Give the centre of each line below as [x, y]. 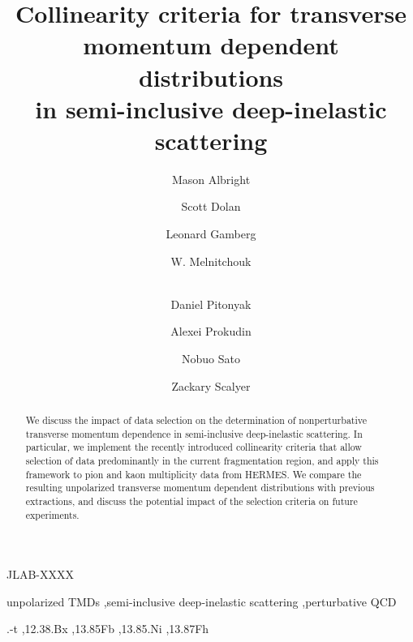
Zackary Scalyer [211, 385]
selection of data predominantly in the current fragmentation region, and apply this [202, 460]
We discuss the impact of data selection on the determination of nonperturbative [196, 420]
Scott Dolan [211, 206]
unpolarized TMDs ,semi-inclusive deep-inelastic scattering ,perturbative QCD [202, 601]
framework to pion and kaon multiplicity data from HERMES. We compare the [194, 474]
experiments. [52, 514]
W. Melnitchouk [211, 261]
